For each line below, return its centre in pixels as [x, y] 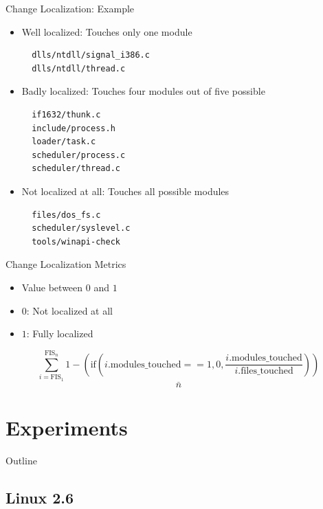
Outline [21, 460]
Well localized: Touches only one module [107, 31]
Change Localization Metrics [66, 264]
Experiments [67, 428]
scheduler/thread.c [76, 169]
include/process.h [74, 128]
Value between [52, 287]
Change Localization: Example [70, 8]
